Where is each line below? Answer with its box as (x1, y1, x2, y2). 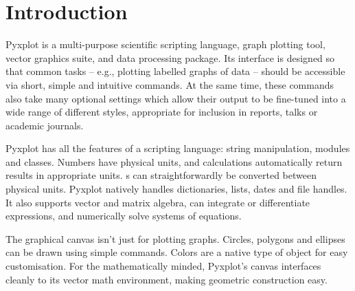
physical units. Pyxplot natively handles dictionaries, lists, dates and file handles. (5, 182, 347, 196)
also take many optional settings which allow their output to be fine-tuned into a (5, 91, 346, 105)
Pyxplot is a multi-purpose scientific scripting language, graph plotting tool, (5, 37, 325, 52)
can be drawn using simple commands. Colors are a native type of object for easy (5, 245, 348, 259)
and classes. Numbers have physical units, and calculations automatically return (5, 154, 343, 169)
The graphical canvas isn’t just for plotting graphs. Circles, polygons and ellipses (5, 231, 345, 246)
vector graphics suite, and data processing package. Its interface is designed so (5, 50, 335, 65)
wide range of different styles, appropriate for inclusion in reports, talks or (5, 105, 318, 119)
